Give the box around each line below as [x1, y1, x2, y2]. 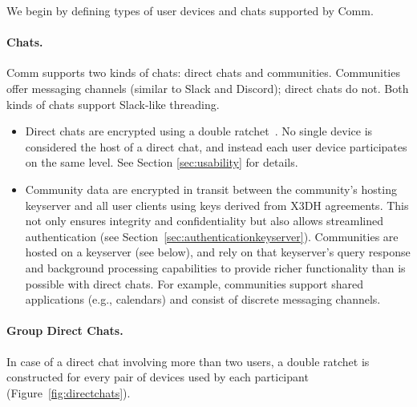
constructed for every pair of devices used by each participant [6, 369, 309, 385]
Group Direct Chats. [6, 322, 123, 339]
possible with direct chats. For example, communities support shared [25, 275, 363, 292]
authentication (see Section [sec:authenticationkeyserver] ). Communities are [25, 228, 399, 244]
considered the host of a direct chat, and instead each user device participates [25, 138, 407, 155]
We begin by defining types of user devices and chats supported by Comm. [6, 2, 374, 18]
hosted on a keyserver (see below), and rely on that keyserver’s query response [25, 244, 411, 260]
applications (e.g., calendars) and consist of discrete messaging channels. [25, 291, 381, 308]
